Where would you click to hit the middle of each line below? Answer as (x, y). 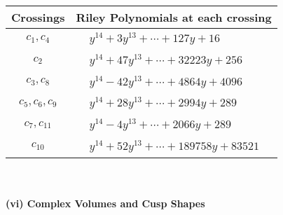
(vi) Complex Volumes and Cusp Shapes (105, 203)
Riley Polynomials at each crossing (174, 17)
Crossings (38, 17)
